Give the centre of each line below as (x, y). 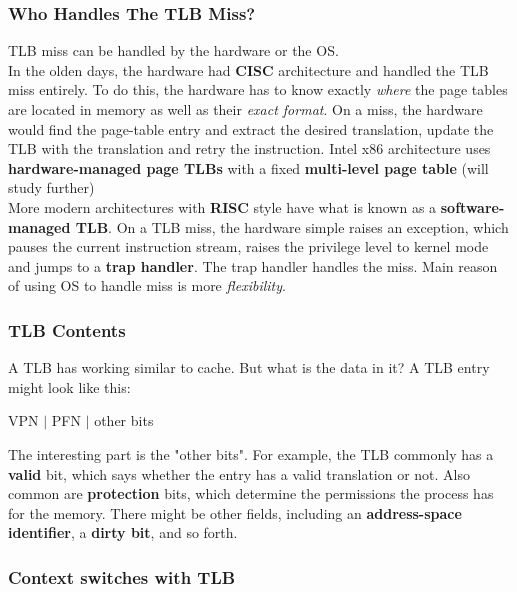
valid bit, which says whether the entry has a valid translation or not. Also (239, 473)
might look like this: (69, 386)
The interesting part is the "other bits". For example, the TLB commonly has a (251, 453)
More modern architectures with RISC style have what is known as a (222, 206)
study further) (51, 187)
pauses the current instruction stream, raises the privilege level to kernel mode (248, 246)
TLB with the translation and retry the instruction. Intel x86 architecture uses (249, 148)
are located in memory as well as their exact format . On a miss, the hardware (245, 109)
